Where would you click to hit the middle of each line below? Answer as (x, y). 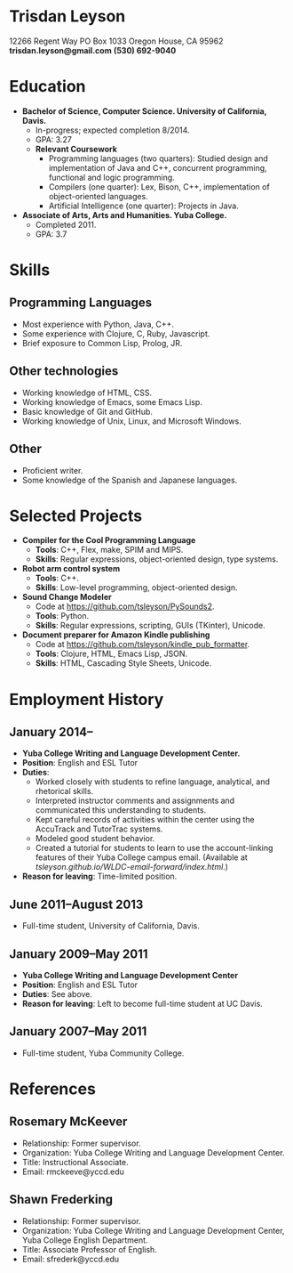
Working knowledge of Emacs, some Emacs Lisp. (112, 401)
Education (48, 87)
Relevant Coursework (76, 149)
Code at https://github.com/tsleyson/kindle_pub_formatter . (143, 645)
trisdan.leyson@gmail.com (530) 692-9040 (93, 50)
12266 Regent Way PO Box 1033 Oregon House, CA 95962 (116, 41)
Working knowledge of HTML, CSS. (87, 393)
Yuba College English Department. (85, 1240)
